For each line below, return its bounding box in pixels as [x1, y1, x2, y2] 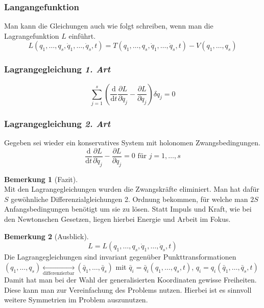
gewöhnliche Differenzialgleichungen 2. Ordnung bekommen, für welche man [11, 193, 248, 204]
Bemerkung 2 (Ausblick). [4, 230, 89, 241]
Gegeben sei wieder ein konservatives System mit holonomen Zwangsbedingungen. [4, 137, 260, 148]
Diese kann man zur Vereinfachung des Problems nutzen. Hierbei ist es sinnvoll [4, 284, 252, 295]
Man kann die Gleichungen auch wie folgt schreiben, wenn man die [4, 20, 213, 31]
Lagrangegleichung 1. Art [4, 63, 111, 75]
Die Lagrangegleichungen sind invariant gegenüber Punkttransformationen [4, 251, 236, 262]
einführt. [68, 30, 96, 41]
